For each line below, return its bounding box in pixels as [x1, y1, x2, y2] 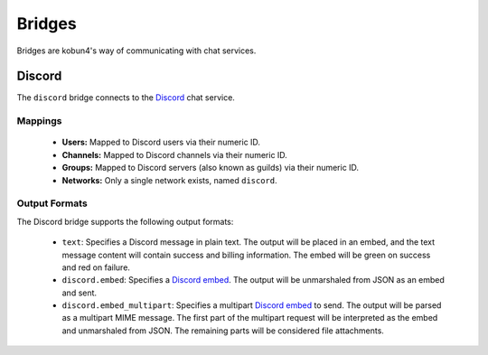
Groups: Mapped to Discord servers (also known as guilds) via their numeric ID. [61, 163, 360, 173]
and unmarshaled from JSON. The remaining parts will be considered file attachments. [61, 325, 384, 336]
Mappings [16, 115, 62, 127]
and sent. [61, 287, 98, 298]
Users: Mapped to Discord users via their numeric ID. [61, 136, 261, 148]
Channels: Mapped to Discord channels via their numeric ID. [61, 149, 288, 160]
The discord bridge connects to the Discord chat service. [16, 92, 235, 103]
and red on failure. [61, 262, 131, 273]
